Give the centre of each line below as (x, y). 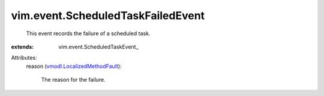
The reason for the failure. (73, 80)
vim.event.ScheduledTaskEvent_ (98, 47)
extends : (22, 47)
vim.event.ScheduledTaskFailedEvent (108, 16)
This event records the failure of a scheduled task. (88, 33)
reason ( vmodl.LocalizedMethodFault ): (74, 66)
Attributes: (24, 58)
